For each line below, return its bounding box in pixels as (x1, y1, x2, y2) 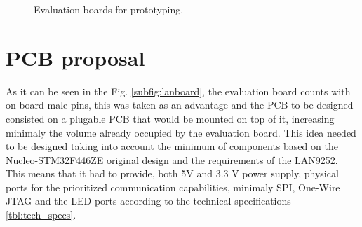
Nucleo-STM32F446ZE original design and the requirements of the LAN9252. (6, 152, 338, 167)
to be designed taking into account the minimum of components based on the (6, 139, 338, 153)
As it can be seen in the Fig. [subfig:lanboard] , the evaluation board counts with (6, 83, 351, 98)
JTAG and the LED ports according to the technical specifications (6, 193, 291, 208)
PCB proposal (6, 43, 145, 71)
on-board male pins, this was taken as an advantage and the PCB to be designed (6, 97, 354, 112)
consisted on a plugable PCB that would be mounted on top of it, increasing (6, 111, 335, 125)
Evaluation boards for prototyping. (34, 2, 184, 16)
